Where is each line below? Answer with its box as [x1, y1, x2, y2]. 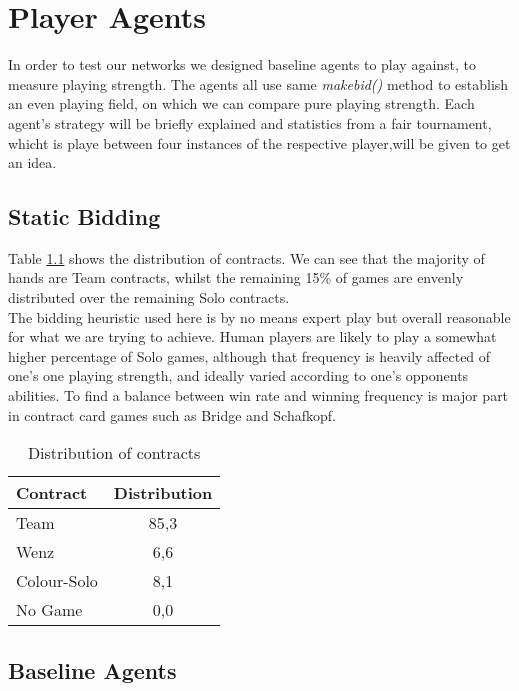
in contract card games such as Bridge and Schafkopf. [8, 404, 336, 425]
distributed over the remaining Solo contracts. [8, 287, 290, 308]
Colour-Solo [16, 569, 98, 593]
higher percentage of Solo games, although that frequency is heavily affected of [8, 345, 491, 366]
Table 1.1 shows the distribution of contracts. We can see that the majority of [8, 247, 485, 268]
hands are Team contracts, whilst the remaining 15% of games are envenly [8, 267, 464, 288]
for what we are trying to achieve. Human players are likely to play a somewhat [8, 326, 497, 347]
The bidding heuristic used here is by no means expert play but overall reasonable [8, 306, 511, 327]
